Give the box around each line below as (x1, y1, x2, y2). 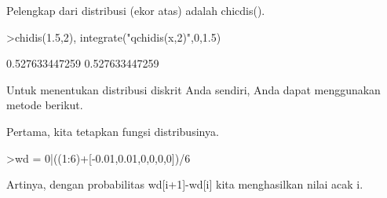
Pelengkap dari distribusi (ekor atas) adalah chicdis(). (6, 2, 265, 18)
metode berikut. (6, 97, 83, 113)
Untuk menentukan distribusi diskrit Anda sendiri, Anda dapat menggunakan (6, 81, 381, 97)
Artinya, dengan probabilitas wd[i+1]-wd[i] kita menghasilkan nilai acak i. (6, 176, 363, 192)
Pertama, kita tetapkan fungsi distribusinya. (6, 123, 219, 139)
